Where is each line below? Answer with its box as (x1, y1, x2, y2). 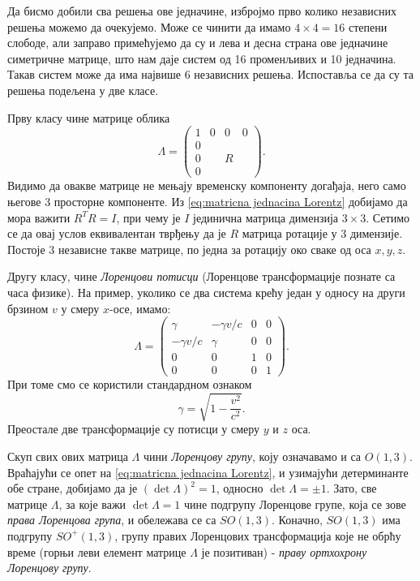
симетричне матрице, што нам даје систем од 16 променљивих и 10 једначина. (7, 49, 396, 67)
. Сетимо (366, 209, 409, 226)
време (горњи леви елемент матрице (7, 543, 186, 560)
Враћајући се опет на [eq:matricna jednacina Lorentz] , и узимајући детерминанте (7, 463, 409, 480)
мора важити (7, 209, 71, 226)
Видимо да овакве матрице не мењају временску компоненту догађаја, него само (7, 177, 406, 194)
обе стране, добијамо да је (7, 480, 138, 497)
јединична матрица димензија (193, 209, 339, 226)
